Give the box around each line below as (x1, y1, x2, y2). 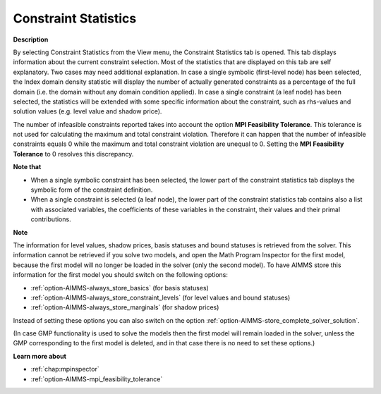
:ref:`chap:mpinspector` (30, 365, 99, 374)
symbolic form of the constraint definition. (30, 185, 153, 194)
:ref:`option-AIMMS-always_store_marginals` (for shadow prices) (30, 303, 219, 312)
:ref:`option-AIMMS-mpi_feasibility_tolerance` (30, 374, 163, 383)
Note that (13, 163, 42, 171)
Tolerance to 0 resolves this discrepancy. (13, 149, 134, 158)
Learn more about (13, 352, 67, 360)
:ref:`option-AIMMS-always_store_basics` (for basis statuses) (30, 283, 210, 292)
